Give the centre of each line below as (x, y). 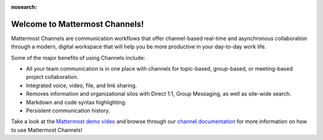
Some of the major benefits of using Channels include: (78, 57)
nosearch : (24, 7)
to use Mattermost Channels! (47, 130)
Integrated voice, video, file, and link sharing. (81, 85)
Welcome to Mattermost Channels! (77, 24)
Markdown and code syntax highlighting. (76, 102)
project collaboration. (52, 77)
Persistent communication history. (68, 111)
